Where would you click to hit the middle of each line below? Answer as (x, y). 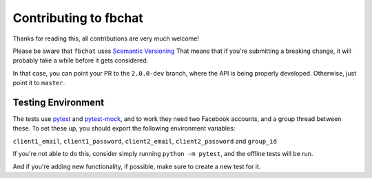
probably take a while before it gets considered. (81, 60)
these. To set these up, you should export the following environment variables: (124, 129)
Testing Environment (59, 102)
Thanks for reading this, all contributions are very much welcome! (106, 38)
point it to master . (39, 83)
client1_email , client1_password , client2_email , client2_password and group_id (145, 141)
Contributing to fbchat (78, 18)
